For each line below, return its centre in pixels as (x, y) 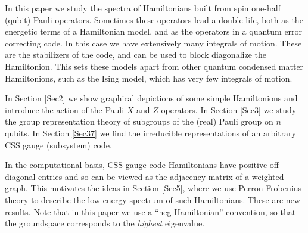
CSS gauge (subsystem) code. (58, 145)
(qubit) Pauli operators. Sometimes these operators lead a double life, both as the (154, 19)
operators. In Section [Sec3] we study (229, 109)
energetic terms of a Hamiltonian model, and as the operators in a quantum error (154, 31)
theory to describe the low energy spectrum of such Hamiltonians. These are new (153, 199)
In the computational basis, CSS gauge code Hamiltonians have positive (136, 165)
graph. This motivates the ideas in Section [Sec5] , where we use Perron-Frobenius (153, 188)
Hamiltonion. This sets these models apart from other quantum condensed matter (154, 66)
